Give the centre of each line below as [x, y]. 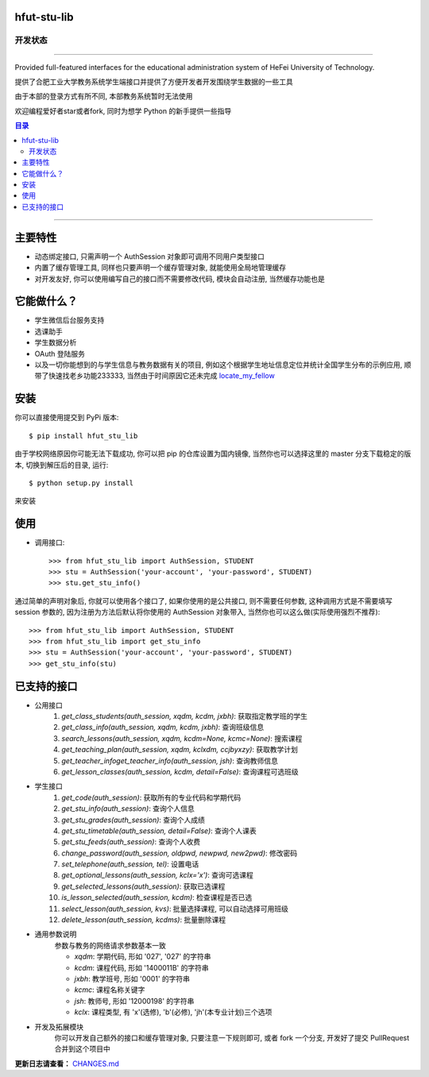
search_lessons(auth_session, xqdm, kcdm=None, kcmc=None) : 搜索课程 [182, 738]
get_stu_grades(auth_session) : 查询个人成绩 [133, 820]
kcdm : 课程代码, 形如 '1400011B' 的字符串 [142, 967]
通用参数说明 [56, 934]
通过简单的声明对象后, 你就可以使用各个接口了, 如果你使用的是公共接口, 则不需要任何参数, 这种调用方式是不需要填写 [203, 600]
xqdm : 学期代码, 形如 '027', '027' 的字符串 [143, 956]
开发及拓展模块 [59, 1027]
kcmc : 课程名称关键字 [110, 990]
